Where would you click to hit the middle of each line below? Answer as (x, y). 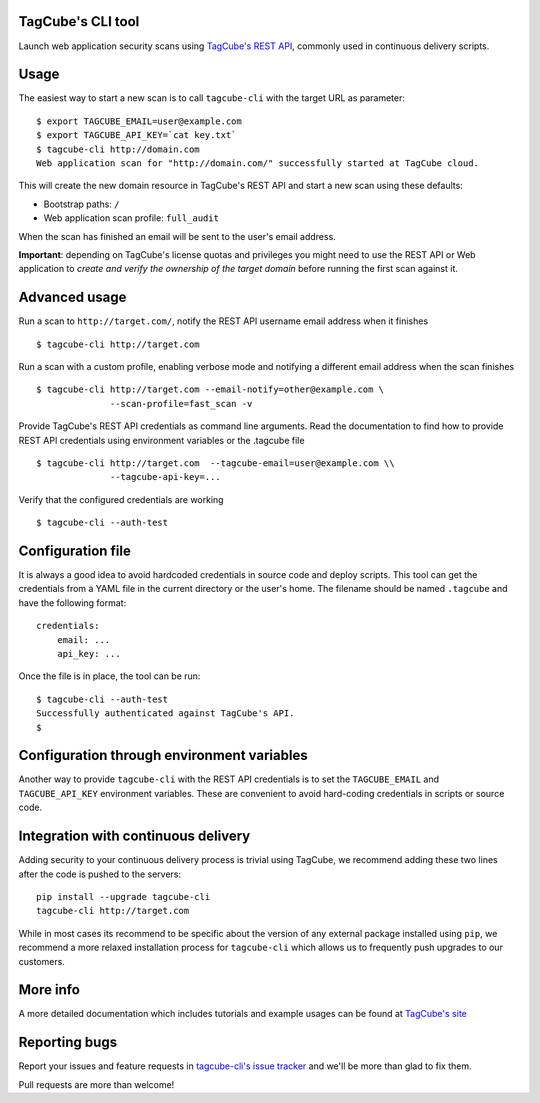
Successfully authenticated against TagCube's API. (165, 713)
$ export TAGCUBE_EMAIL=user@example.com (139, 121)
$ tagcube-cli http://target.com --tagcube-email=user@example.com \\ (215, 463)
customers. (41, 961)
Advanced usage (72, 297)
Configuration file (75, 550)
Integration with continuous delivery (134, 836)
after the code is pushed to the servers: (100, 874)
